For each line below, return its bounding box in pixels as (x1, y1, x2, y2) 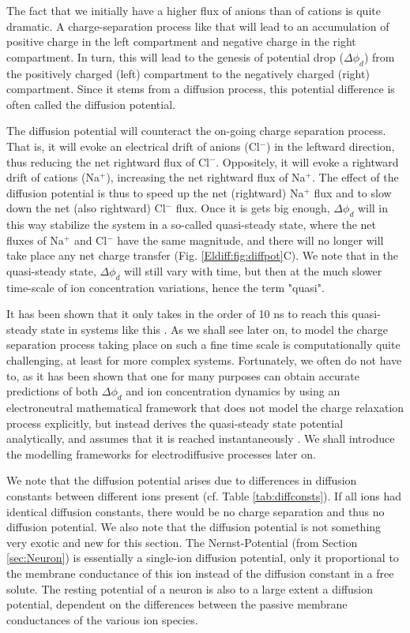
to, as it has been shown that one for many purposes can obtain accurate (6, 367, 359, 384)
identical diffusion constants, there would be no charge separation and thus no (6, 503, 385, 519)
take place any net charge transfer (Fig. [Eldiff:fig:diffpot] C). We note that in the (6, 247, 399, 264)
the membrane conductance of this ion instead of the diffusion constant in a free (6, 565, 394, 581)
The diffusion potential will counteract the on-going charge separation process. (6, 122, 386, 139)
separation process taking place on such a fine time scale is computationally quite (6, 336, 401, 353)
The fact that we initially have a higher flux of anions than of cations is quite (6, 2, 381, 18)
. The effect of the (312, 169, 399, 185)
